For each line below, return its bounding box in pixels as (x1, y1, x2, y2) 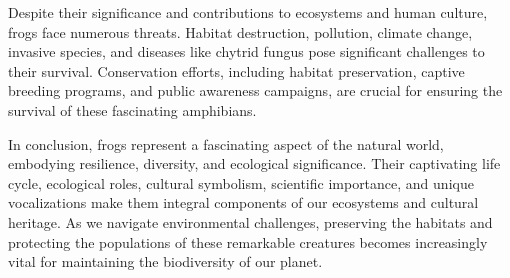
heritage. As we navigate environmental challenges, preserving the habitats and (8, 211, 493, 232)
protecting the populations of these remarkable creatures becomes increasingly (8, 231, 488, 252)
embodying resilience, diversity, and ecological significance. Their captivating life (8, 153, 501, 174)
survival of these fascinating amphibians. (8, 99, 257, 120)
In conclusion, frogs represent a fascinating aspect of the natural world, (8, 133, 444, 154)
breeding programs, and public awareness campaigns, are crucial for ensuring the (8, 80, 503, 101)
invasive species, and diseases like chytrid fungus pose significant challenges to (8, 41, 485, 62)
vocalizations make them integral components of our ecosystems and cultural (8, 192, 479, 213)
